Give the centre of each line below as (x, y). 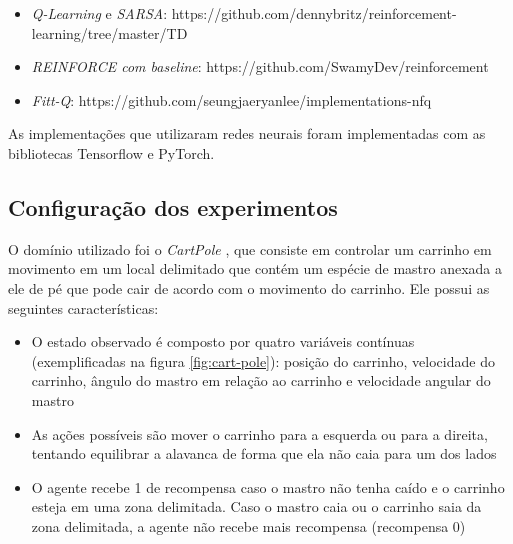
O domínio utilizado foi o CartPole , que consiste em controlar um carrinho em (250, 248)
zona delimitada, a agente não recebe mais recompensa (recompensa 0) (248, 525)
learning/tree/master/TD (109, 32)
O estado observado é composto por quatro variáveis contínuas (223, 341)
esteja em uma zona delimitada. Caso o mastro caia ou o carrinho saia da (256, 506)
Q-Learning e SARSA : (99, 13)
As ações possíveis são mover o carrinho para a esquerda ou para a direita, (259, 433)
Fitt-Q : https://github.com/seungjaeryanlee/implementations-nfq (231, 99)
